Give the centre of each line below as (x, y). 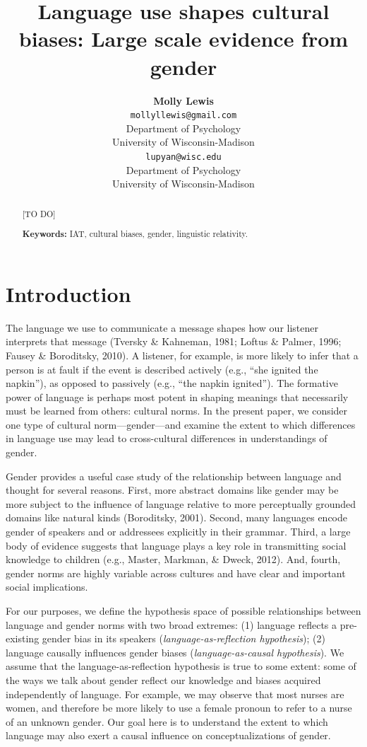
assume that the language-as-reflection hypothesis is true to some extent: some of (181, 666)
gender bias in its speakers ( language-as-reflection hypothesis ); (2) (183, 638)
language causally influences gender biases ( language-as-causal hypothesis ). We (175, 652)
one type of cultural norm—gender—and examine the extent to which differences (181, 424)
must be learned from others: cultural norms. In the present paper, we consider (177, 411)
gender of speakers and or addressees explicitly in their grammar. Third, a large (178, 532)
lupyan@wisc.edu (183, 157)
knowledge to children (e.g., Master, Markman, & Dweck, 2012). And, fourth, (173, 559)
